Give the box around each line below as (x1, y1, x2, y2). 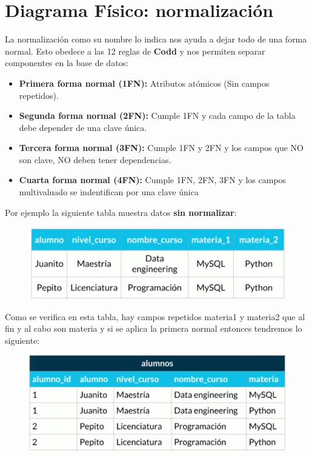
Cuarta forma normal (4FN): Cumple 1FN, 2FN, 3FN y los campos (19, 173, 287, 186)
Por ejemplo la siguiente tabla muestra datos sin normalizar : (5, 206, 237, 218)
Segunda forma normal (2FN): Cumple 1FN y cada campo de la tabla (19, 109, 296, 122)
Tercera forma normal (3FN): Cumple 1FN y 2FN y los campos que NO (19, 141, 304, 154)
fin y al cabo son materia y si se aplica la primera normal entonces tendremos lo (5, 322, 302, 335)
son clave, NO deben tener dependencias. (19, 153, 171, 166)
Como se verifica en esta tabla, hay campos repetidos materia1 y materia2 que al (5, 310, 305, 323)
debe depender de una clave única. (19, 121, 147, 133)
